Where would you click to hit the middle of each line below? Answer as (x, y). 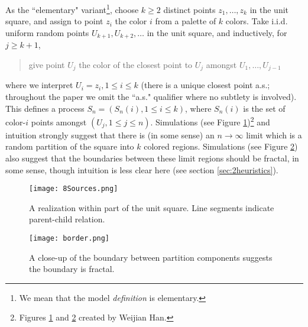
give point (47, 64)
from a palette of (186, 21)
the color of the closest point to (136, 64)
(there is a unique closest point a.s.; (205, 85)
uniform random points (47, 32)
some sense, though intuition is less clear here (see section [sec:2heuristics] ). (142, 169)
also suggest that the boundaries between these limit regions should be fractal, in (152, 158)
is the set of (264, 108)
